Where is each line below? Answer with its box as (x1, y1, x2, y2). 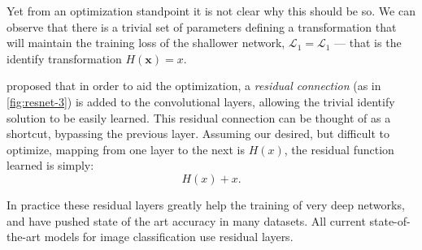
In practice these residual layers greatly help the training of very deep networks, (7, 196, 405, 213)
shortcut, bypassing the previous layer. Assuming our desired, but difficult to (7, 125, 389, 142)
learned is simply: (7, 157, 94, 174)
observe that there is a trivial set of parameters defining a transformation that (7, 18, 397, 35)
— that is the (334, 34, 402, 51)
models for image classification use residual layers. (44, 228, 294, 245)
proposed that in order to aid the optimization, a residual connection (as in (7, 77, 381, 94)
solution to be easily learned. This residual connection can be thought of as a (7, 109, 391, 126)
